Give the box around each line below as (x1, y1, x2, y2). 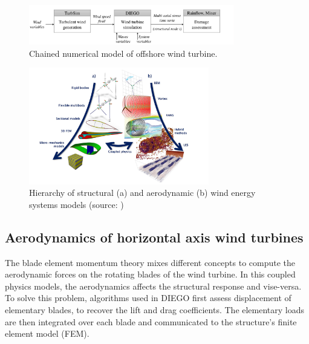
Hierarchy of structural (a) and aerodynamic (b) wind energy (29, 186, 256, 199)
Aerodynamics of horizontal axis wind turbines (5, 227, 304, 246)
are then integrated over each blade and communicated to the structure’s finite (5, 315, 297, 328)
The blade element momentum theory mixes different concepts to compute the (5, 256, 296, 268)
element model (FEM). (5, 327, 89, 340)
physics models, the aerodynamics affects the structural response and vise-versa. (5, 279, 302, 292)
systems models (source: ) (29, 198, 124, 210)
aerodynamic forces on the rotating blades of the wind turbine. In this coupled (5, 268, 296, 281)
